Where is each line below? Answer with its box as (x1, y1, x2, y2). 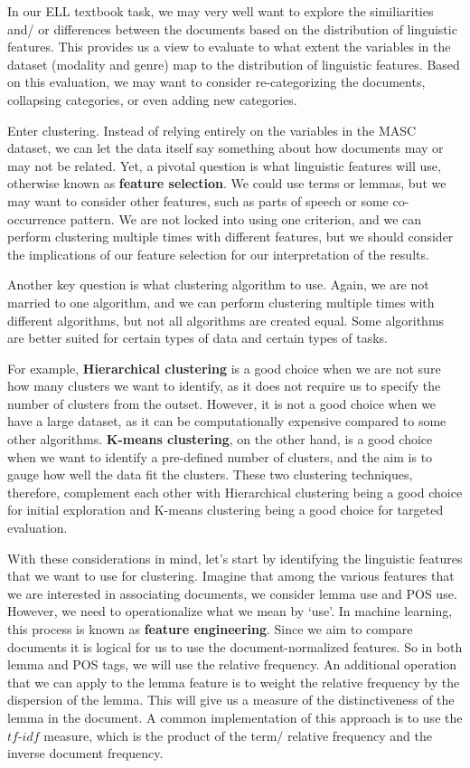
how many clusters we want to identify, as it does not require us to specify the (7, 376, 441, 395)
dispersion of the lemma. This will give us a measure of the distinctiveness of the (7, 690, 455, 709)
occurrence (7, 209, 67, 228)
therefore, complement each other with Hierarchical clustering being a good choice (7, 482, 463, 501)
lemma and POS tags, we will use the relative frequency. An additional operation (7, 655, 457, 674)
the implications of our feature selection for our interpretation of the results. (7, 244, 429, 263)
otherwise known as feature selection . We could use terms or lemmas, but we (7, 174, 446, 193)
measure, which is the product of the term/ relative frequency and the (43, 725, 432, 744)
